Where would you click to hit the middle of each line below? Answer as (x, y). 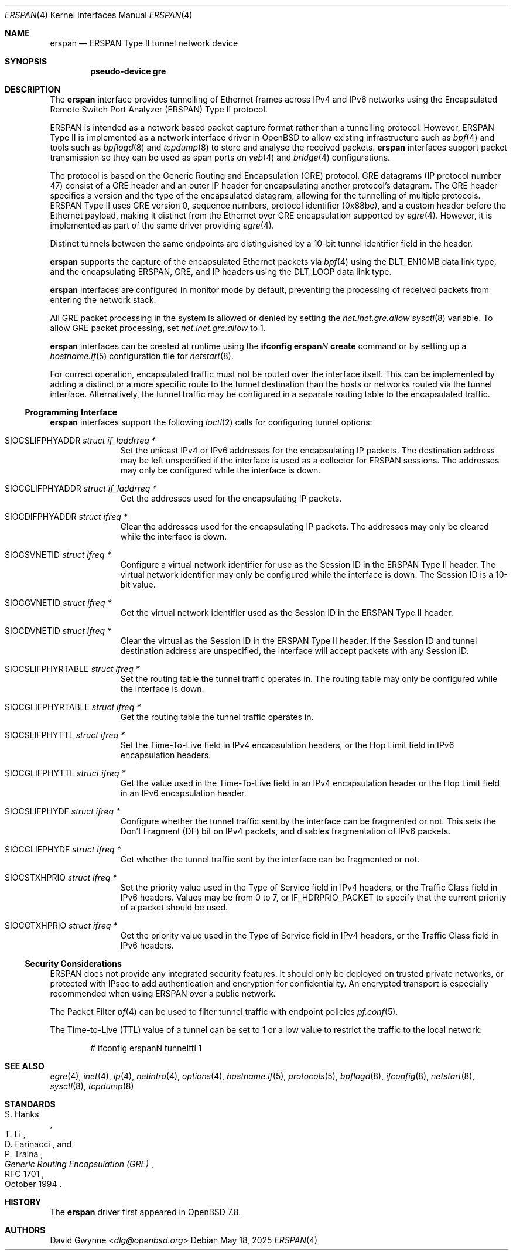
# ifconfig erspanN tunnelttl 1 (146, 1048)
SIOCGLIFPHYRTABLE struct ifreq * (73, 707)
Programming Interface (71, 412)
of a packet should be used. (174, 907)
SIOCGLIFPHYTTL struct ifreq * (65, 773)
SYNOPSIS (26, 61)
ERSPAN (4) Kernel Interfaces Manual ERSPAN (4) (99, 15)
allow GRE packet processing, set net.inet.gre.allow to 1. (158, 328)
